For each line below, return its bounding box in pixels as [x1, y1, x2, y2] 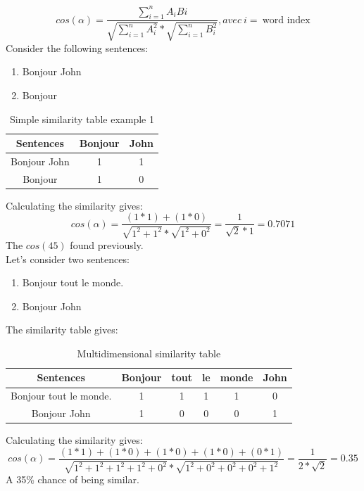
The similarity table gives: [6, 322, 118, 337]
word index [262, 15, 310, 25]
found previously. [70, 237, 144, 252]
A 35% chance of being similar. [6, 472, 139, 487]
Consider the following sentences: [6, 40, 149, 55]
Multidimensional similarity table [77, 345, 221, 360]
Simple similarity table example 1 [9, 111, 154, 126]
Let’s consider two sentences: [6, 251, 130, 266]
